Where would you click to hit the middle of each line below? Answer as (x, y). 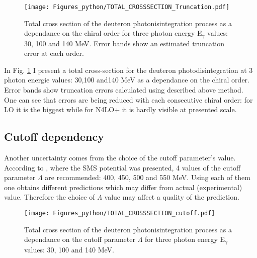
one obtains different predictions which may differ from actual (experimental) (123, 187)
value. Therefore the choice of (50, 197)
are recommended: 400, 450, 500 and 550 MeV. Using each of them (148, 177)
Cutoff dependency (54, 137)
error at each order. (54, 53)
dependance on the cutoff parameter (80, 239)
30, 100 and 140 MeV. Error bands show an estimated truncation (124, 43)
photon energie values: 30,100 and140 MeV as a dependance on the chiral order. (127, 80)
